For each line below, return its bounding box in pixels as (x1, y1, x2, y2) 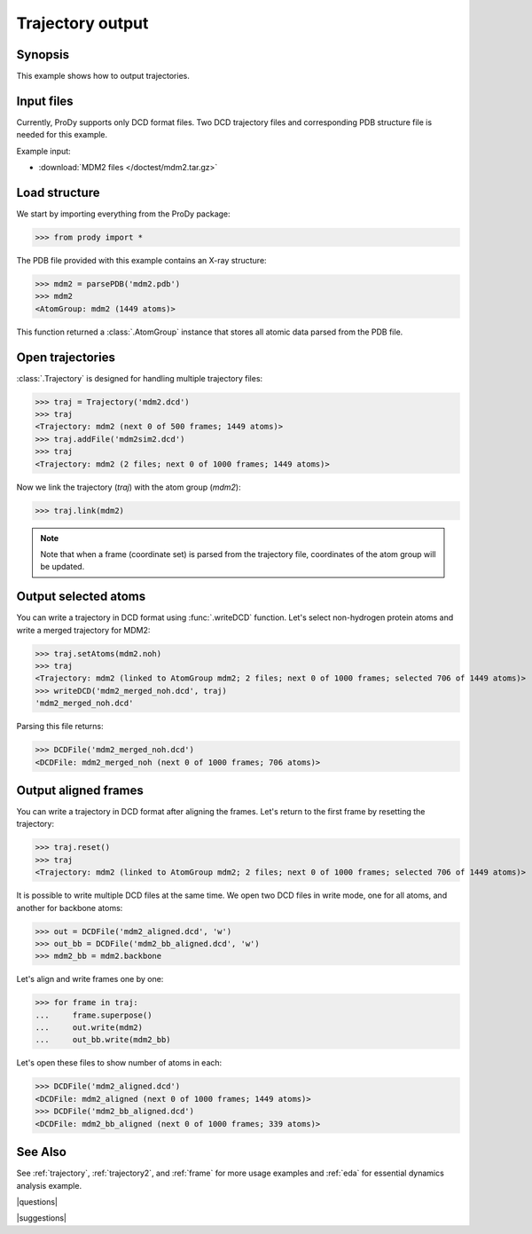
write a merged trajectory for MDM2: (16, 625, 151, 635)
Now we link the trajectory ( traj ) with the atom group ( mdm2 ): (16, 482, 241, 492)
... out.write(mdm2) (35, 1023, 144, 1033)
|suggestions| (16, 1213, 66, 1223)
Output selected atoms (16, 589, 146, 604)
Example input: (16, 145, 71, 156)
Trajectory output (16, 13, 149, 33)
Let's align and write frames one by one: (16, 974, 164, 985)
